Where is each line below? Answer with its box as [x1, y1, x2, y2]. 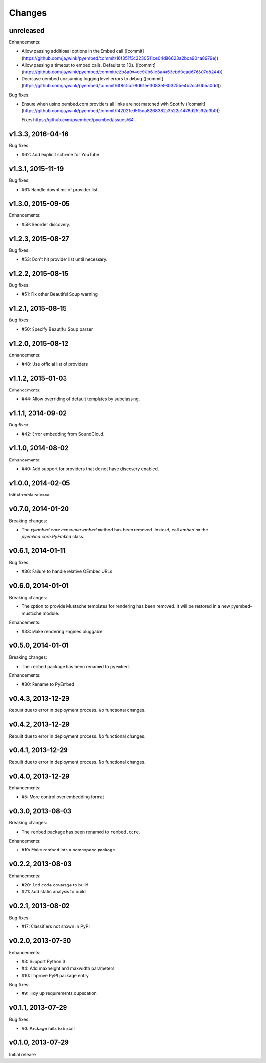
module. [42, 610, 59, 616]
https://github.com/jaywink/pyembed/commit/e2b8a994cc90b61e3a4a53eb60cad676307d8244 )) [23, 69, 223, 75]
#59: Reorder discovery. [21, 221, 71, 227]
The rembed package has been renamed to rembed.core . [21, 829, 140, 835]
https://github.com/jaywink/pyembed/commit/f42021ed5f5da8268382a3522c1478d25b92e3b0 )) [23, 107, 220, 113]
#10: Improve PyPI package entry [21, 972, 89, 978]
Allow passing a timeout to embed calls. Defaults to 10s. [21, 62, 135, 68]
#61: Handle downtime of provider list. [21, 186, 99, 192]
